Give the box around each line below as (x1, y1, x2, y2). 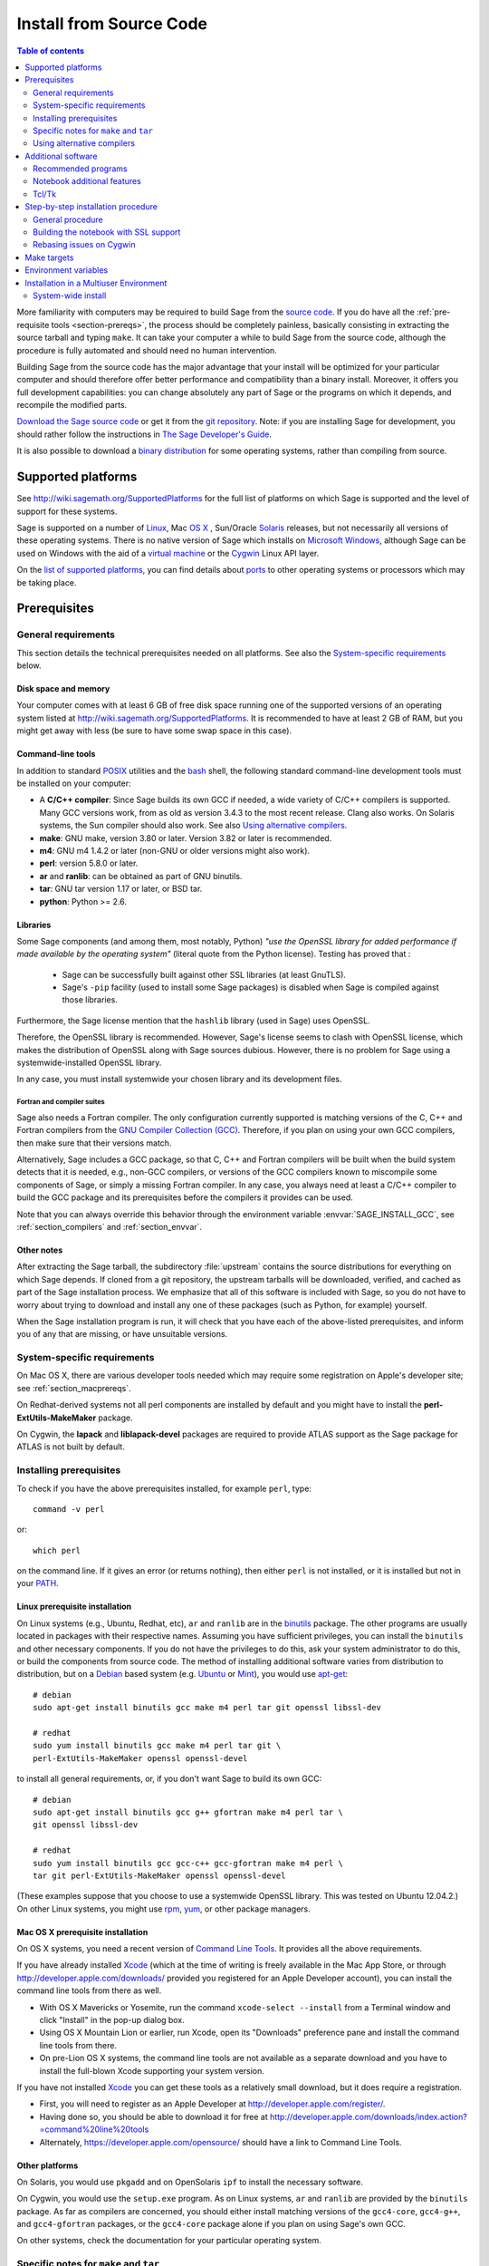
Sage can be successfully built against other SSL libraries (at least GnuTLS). (62, 969, 346, 980)
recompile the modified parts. (16, 400, 128, 411)
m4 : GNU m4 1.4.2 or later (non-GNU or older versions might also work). (39, 845, 311, 856)
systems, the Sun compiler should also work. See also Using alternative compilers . (39, 820, 348, 831)
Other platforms (16, 2160, 79, 2171)
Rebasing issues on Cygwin (33, 239, 136, 250)
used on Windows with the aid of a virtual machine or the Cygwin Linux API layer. (16, 547, 320, 558)
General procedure (33, 214, 103, 225)
